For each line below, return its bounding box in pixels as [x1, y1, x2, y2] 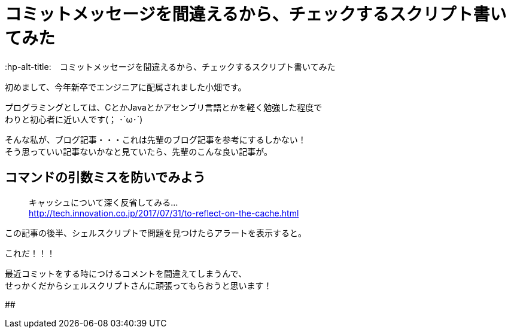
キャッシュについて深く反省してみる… [29, 197, 178, 207]
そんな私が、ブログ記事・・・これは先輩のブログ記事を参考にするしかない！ [5, 134, 306, 145]
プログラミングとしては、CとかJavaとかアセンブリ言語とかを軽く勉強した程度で [5, 102, 323, 112]
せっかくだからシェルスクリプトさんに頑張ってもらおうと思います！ [5, 280, 272, 291]
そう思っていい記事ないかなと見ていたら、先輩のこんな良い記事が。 [5, 146, 273, 157]
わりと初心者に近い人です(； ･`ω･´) [5, 114, 143, 124]
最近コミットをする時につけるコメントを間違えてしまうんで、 [5, 268, 247, 279]
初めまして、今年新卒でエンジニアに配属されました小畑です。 [5, 81, 247, 92]
